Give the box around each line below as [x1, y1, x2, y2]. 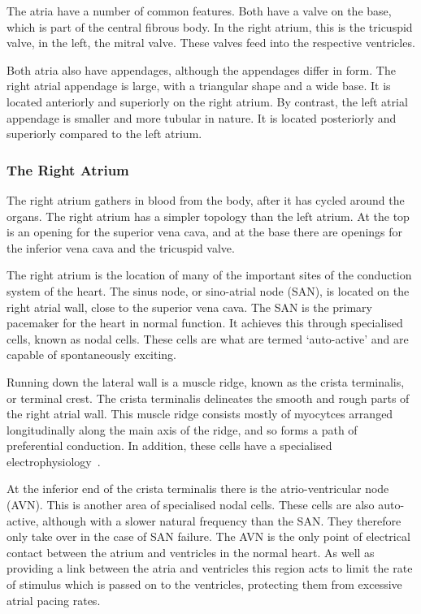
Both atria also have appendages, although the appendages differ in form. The [7, 61, 396, 78]
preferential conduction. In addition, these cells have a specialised [7, 437, 332, 454]
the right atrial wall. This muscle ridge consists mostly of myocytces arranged [7, 405, 393, 422]
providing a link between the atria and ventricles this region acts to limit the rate [7, 560, 413, 577]
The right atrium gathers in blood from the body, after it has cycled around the [7, 191, 405, 208]
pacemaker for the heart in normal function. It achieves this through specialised [7, 314, 403, 331]
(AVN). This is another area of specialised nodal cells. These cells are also [7, 496, 375, 513]
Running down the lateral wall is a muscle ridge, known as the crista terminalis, [7, 373, 405, 390]
